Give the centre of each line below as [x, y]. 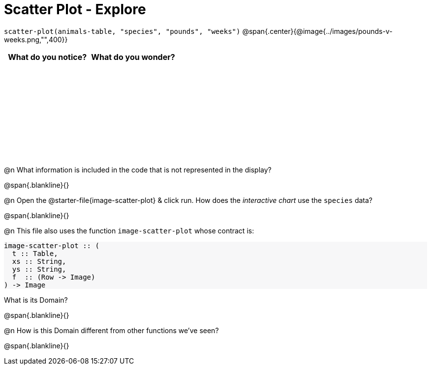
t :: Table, [35, 253]
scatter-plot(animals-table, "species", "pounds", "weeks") [122, 31]
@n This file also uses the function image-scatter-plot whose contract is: [129, 230]
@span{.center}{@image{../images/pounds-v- [317, 31]
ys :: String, [39, 269]
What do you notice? [47, 57]
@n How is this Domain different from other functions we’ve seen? [111, 330]
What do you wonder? [133, 57]
